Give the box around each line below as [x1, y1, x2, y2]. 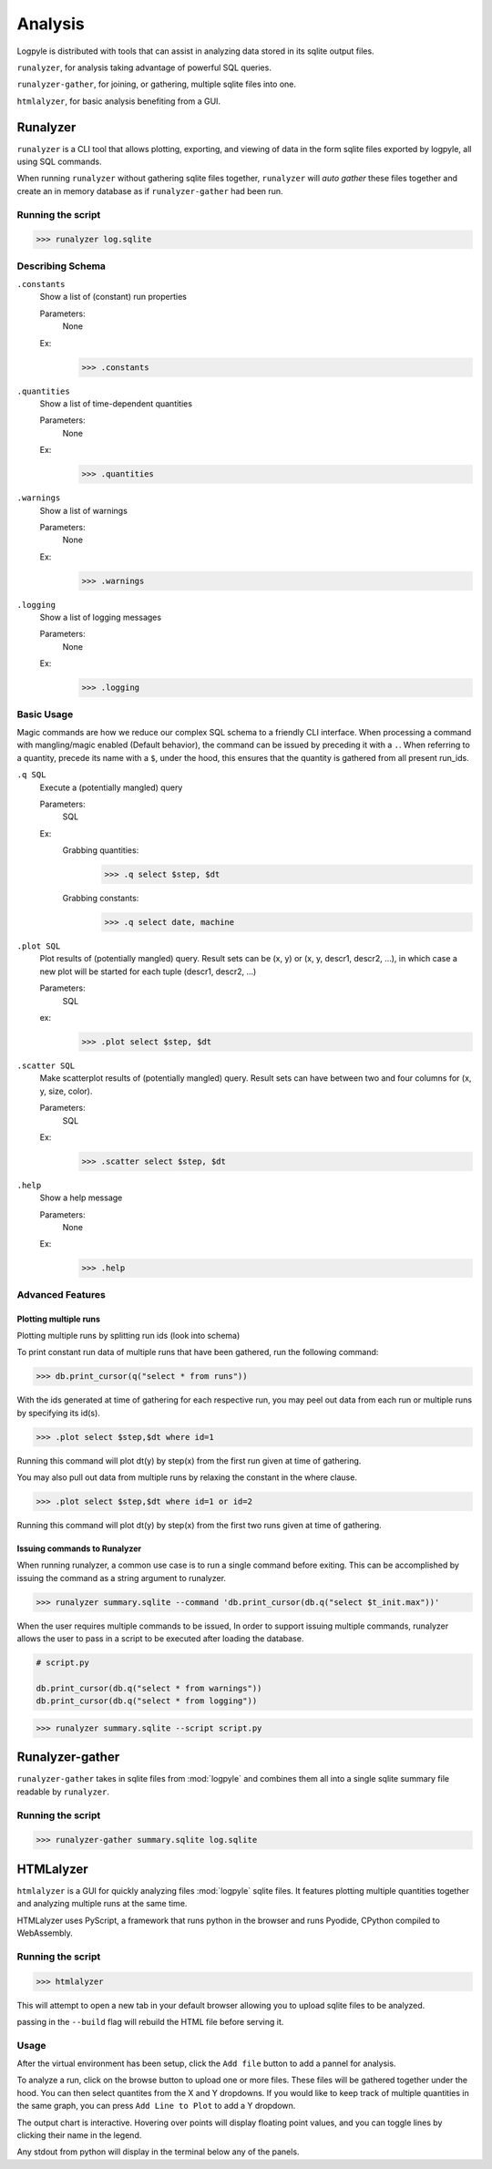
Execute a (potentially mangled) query [39, 782, 183, 793]
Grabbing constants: [62, 893, 139, 904]
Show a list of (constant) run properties [39, 292, 187, 303]
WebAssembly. [16, 1927, 73, 1938]
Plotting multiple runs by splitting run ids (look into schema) [16, 1330, 241, 1341]
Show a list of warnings [39, 505, 128, 516]
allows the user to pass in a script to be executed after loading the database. [16, 1633, 304, 1644]
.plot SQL [16, 941, 61, 951]
